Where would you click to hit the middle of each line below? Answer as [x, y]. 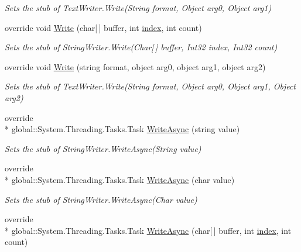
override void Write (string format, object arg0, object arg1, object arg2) [135, 66]
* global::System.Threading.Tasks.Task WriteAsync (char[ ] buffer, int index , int [148, 230]
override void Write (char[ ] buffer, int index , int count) [103, 27]
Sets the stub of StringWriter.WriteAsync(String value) [103, 148]
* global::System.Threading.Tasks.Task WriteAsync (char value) [120, 179]
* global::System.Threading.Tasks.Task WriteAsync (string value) [122, 129]
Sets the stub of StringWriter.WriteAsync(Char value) [101, 199]
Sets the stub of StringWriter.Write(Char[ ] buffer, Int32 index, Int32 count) [141, 47]
